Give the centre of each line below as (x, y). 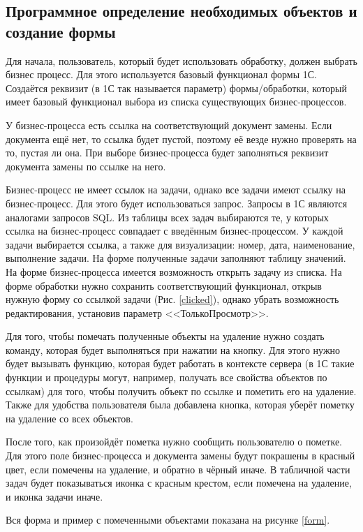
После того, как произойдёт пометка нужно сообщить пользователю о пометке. (174, 442)
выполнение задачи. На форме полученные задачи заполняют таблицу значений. (176, 258)
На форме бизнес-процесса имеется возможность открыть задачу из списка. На (174, 271)
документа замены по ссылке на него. (86, 166)
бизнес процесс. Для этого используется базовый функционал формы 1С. (161, 74)
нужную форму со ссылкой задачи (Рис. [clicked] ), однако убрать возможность (172, 299)
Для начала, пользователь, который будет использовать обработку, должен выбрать (181, 60)
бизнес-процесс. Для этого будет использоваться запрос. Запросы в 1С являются (177, 203)
